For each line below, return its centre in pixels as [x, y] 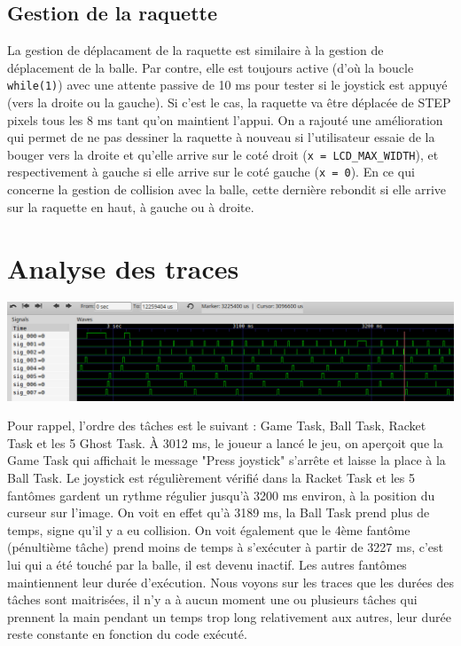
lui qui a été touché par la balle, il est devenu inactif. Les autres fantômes [207, 565]
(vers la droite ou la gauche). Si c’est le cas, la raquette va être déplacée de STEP [229, 102]
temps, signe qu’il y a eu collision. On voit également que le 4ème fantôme [209, 529]
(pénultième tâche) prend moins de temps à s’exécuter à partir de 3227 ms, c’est [226, 547]
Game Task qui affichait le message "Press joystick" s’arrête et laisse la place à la [227, 460]
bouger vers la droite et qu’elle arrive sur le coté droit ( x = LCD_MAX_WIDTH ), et [223, 154]
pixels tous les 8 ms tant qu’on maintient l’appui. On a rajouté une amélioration [225, 119]
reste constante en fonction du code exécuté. [127, 634]
